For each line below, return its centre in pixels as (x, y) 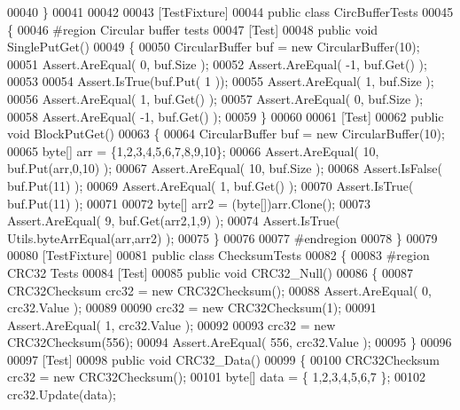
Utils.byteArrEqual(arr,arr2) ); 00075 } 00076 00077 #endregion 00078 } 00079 (222, 237)
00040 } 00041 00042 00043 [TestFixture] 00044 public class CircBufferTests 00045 (230, 12)
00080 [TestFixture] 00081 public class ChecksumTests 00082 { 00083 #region (218, 255)
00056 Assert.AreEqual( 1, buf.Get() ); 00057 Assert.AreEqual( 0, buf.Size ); (215, 98)
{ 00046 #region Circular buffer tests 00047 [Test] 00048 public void (193, 29)
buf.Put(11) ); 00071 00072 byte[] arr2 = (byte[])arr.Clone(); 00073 (189, 203)
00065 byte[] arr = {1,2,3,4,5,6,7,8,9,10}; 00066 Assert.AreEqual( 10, (193, 150)
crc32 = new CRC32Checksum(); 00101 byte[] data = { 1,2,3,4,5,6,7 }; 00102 (217, 377)
